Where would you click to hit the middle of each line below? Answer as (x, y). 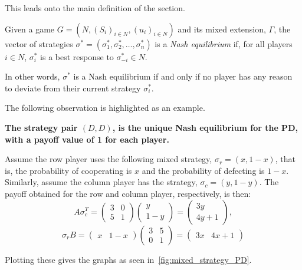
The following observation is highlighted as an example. (105, 108)
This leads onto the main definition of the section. (95, 8)
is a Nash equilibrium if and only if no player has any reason (183, 76)
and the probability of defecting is (203, 170)
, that (285, 159)
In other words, (32, 76)
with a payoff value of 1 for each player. (87, 139)
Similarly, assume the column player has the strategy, (101, 182)
